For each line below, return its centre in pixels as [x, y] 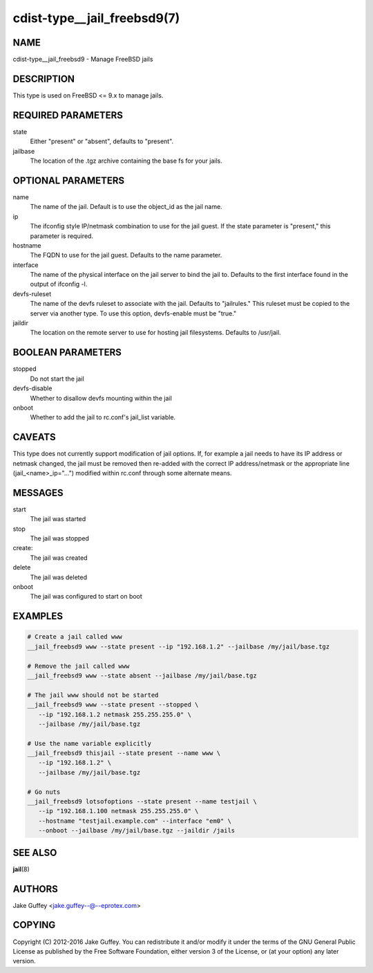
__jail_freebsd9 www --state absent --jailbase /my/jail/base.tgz [142, 675]
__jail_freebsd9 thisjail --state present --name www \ [124, 753]
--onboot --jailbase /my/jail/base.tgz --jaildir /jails [137, 831]
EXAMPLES [38, 616]
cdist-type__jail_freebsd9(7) [96, 18]
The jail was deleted [59, 577]
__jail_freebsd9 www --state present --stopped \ [113, 705]
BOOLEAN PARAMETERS [67, 353]
